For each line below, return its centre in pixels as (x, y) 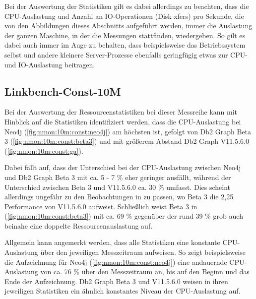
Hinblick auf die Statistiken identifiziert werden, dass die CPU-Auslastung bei (123, 121)
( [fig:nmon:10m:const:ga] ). (44, 150)
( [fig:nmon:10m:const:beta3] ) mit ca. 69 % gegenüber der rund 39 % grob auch (124, 216)
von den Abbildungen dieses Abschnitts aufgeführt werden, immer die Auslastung (128, 26)
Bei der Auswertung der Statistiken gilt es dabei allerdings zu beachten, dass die (127, 6)
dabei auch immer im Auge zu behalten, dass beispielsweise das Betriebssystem (125, 45)
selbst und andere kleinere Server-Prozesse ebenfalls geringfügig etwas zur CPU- (126, 54)
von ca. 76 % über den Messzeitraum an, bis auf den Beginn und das (145, 271)
